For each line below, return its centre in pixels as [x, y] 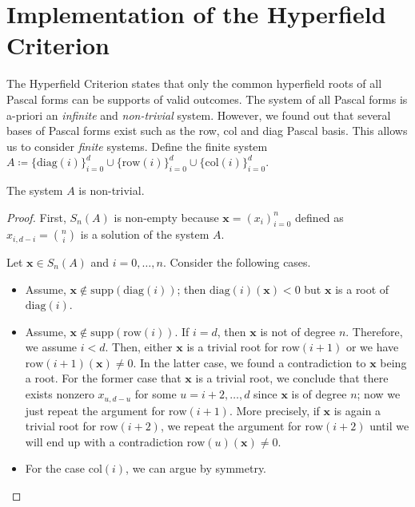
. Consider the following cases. [237, 261]
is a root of [362, 289]
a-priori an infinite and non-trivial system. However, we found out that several [199, 115]
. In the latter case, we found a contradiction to [249, 362]
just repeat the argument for [95, 410]
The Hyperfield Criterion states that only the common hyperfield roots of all [194, 83]
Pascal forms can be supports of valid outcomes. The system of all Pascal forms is [207, 99]
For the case [55, 468]
